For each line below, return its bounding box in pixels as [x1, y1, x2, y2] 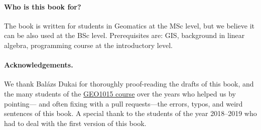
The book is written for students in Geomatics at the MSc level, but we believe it [4, 20, 255, 30]
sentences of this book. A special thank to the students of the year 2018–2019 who [4, 108, 257, 118]
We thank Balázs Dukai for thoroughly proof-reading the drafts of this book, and [4, 78, 254, 89]
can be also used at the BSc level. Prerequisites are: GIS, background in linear [4, 30, 245, 40]
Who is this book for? [4, 1, 81, 11]
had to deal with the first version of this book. [4, 117, 147, 128]
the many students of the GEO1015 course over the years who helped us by [4, 88, 236, 98]
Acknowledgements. [4, 59, 73, 70]
